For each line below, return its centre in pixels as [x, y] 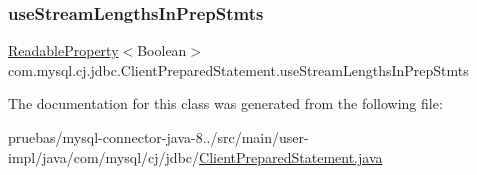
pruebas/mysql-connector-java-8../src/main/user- [158, 137]
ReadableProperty [63, 50]
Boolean [162, 50]
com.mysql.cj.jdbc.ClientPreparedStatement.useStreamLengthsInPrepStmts [238, 69]
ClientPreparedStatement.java [291, 156]
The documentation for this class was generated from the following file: [225, 103]
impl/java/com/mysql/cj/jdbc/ [104, 156]
